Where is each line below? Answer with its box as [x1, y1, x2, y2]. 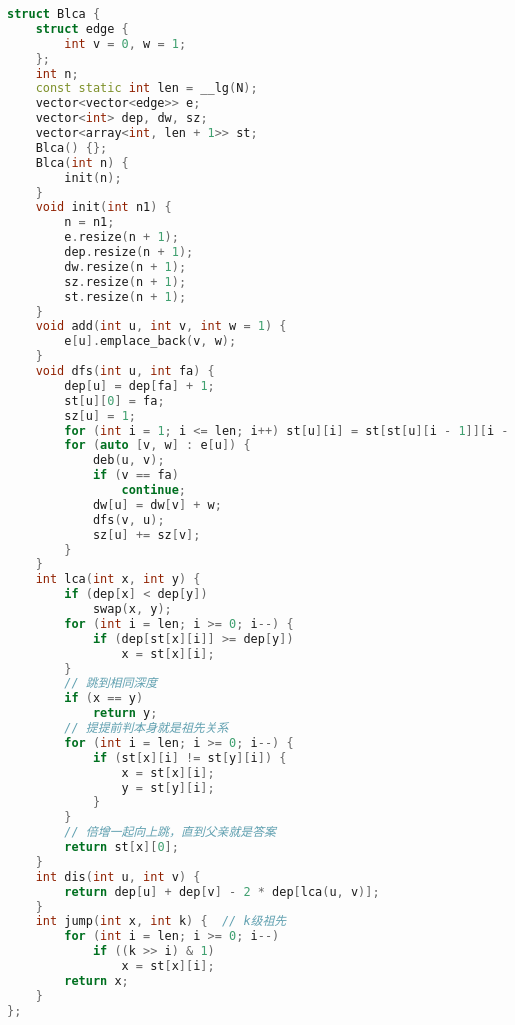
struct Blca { [7, 7, 101, 21]
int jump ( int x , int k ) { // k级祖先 [35, 914, 287, 929]
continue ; [121, 483, 186, 497]
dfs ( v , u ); [92, 512, 165, 527]
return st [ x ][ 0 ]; [64, 840, 179, 854]
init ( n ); [64, 170, 122, 185]
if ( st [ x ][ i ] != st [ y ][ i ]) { [92, 750, 287, 765]
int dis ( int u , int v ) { [35, 869, 201, 884]
